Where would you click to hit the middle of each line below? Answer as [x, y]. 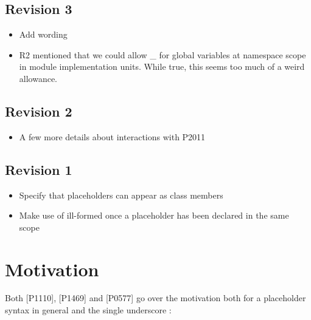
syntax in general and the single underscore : [88, 310]
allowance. [38, 78]
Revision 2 [39, 111]
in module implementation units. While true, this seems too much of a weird [162, 66]
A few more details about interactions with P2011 [112, 136]
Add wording [43, 34]
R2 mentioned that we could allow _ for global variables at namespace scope [162, 54]
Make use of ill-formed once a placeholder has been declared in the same [154, 215]
